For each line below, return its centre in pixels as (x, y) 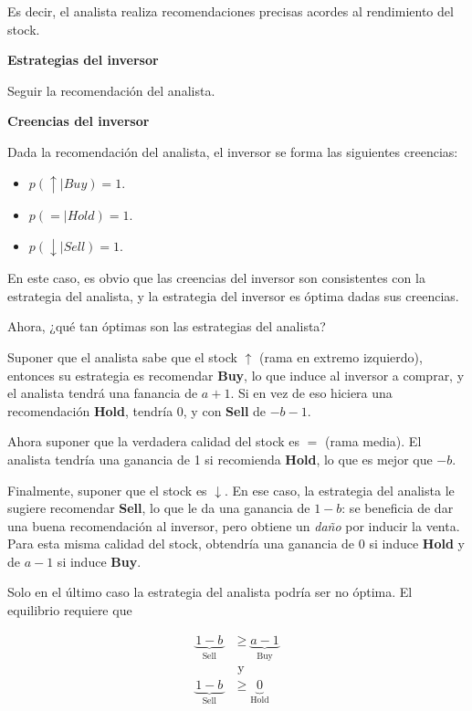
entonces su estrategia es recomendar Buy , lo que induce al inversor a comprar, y (236, 375)
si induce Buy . (99, 561)
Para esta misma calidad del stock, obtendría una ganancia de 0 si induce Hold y (236, 544)
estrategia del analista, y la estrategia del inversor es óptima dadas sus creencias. (233, 295)
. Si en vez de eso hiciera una (311, 393)
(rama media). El (373, 441)
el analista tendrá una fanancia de (103, 393)
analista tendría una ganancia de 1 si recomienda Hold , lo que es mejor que (220, 459)
